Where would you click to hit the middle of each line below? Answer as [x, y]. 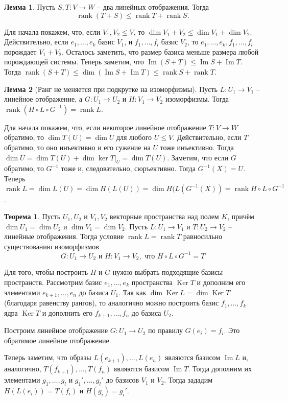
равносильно [203, 236]
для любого [134, 137]
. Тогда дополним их [220, 369]
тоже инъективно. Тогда [197, 147]
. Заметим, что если [198, 157]
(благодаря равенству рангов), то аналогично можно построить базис [112, 303]
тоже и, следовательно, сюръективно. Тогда [128, 168]
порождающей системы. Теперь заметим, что [74, 62]
